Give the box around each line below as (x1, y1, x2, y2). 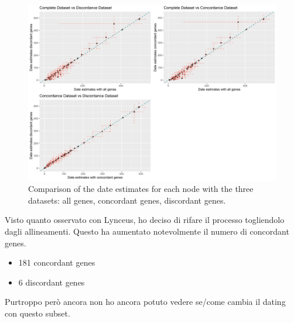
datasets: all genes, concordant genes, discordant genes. (28, 194, 226, 206)
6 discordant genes (18, 276, 85, 288)
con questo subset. (5, 307, 70, 319)
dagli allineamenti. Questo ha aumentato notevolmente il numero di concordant (5, 225, 289, 237)
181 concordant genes (18, 256, 95, 269)
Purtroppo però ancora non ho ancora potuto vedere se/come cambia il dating (5, 295, 286, 308)
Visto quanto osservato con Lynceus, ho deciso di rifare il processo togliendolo (5, 214, 285, 226)
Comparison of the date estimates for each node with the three (28, 183, 254, 195)
